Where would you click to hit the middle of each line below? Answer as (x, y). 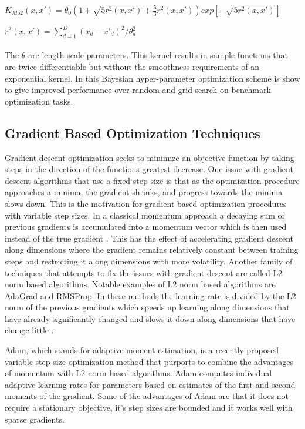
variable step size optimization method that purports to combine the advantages (149, 361)
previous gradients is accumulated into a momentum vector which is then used (146, 227)
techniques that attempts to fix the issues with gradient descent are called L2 (144, 272)
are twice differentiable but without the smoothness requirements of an (132, 66)
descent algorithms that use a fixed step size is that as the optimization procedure (152, 180)
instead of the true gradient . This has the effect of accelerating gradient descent (149, 238)
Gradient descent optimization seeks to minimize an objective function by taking (150, 157)
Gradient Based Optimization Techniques (133, 133)
